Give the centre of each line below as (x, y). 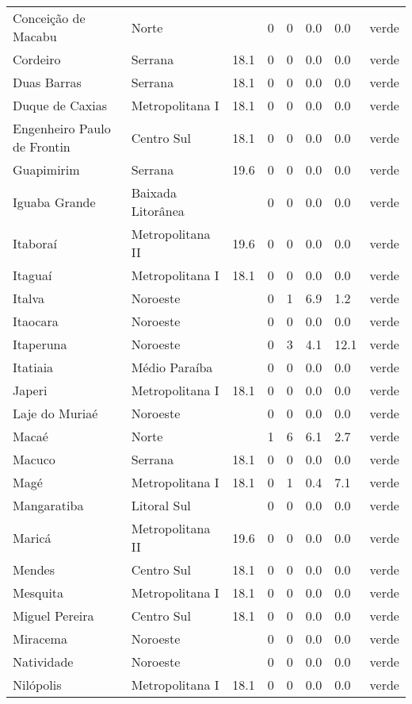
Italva (29, 298)
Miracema (40, 639)
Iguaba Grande (54, 202)
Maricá (32, 537)
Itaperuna (40, 344)
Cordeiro (37, 59)
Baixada (154, 192)
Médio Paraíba (172, 367)
